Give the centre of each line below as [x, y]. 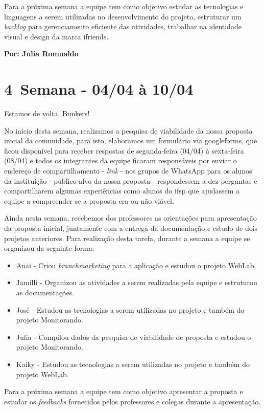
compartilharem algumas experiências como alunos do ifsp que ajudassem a [122, 191]
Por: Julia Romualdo [41, 53]
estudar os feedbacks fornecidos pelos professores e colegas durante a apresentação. [133, 401]
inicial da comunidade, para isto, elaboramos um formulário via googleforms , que [131, 141]
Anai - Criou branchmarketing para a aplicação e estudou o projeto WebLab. [136, 265]
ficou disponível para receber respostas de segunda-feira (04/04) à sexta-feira [124, 150]
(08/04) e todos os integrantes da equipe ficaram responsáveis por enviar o [121, 160]
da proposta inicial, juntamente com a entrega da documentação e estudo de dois [131, 228]
